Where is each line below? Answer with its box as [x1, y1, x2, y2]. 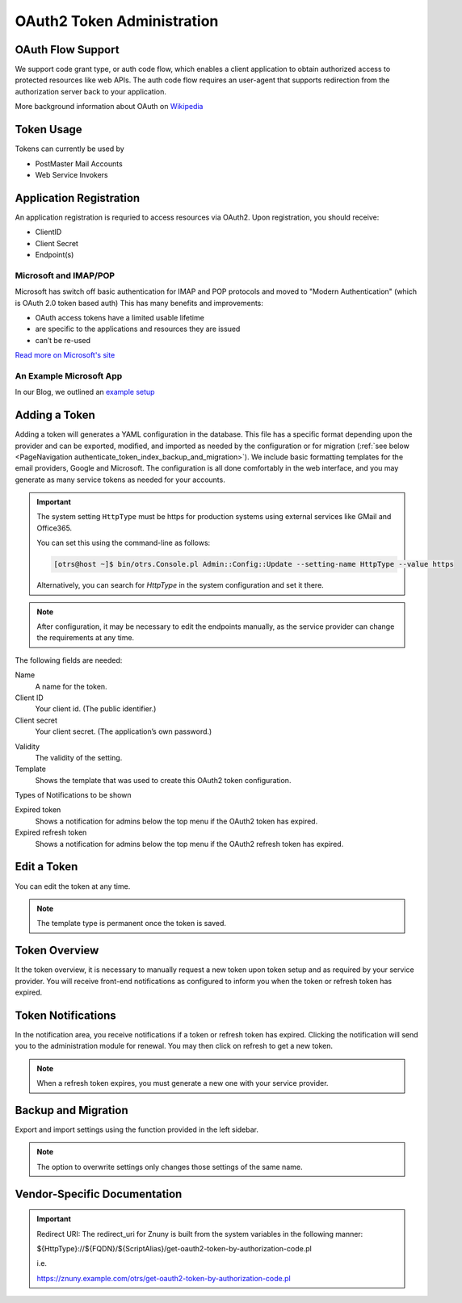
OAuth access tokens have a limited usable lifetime [35, 312, 205, 322]
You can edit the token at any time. [15, 881, 131, 891]
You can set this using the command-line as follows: [36, 538, 211, 548]
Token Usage [15, 123, 82, 136]
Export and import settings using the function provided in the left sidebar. [15, 1125, 258, 1134]
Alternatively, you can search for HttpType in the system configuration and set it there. [36, 580, 325, 590]
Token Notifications [15, 1008, 116, 1022]
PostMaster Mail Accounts [35, 158, 123, 169]
